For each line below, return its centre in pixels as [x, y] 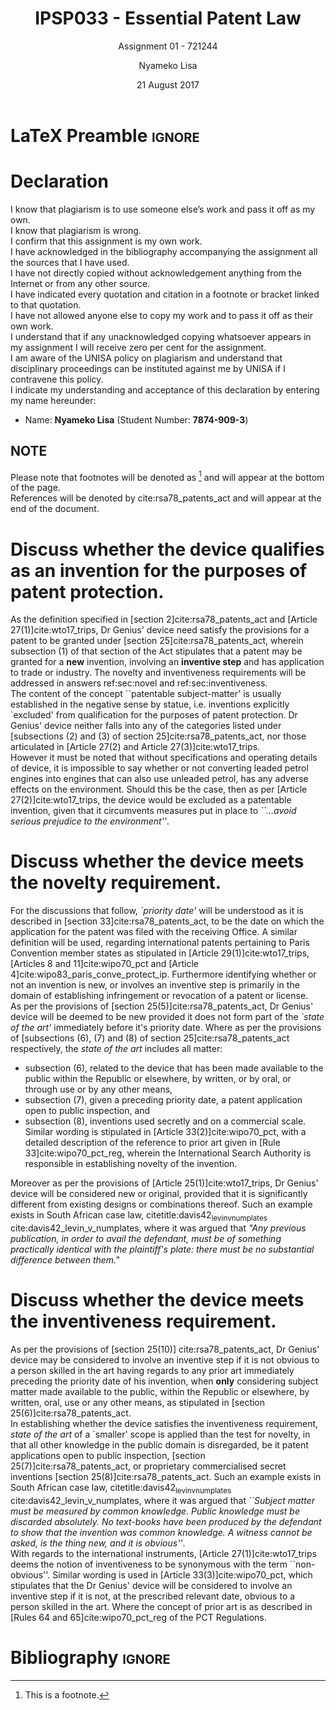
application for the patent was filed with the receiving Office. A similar [154, 932]
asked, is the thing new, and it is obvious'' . [98, 1543]
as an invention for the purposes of [159, 570]
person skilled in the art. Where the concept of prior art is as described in [161, 1606]
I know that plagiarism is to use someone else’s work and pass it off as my [163, 209]
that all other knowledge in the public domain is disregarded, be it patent [159, 1444]
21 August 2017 [168, 84]
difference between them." [65, 1260]
